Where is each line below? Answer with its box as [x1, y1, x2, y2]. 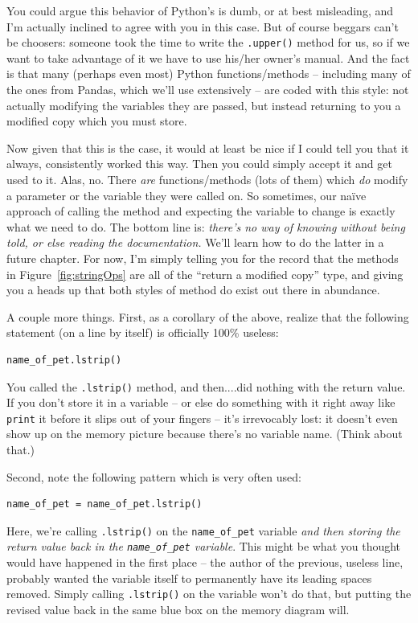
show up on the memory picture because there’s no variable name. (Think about [6, 425, 403, 442]
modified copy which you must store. [6, 113, 187, 129]
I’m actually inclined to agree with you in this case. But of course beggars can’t [6, 18, 399, 35]
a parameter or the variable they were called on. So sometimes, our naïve [6, 186, 367, 203]
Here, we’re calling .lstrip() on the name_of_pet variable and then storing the [6, 522, 400, 539]
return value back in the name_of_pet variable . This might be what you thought [6, 538, 401, 555]
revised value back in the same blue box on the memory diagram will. [6, 600, 350, 617]
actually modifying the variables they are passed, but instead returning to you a [6, 96, 401, 113]
